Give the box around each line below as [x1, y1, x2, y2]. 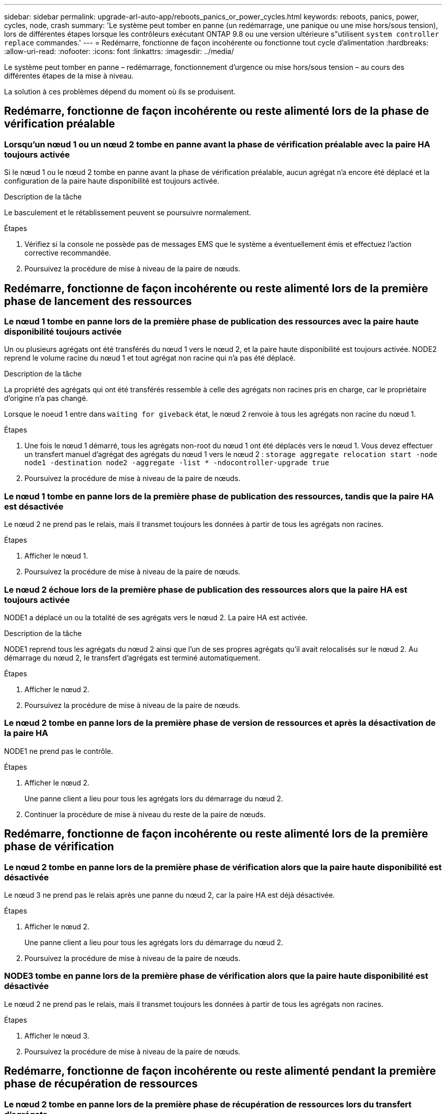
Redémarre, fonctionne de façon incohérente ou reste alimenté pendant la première [4, 1065, 436, 1078]
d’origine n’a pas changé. [4, 394, 88, 403]
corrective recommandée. [24, 248, 111, 258]
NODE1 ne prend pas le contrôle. [4, 746, 113, 755]
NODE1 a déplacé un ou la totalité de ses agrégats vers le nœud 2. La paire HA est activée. [4, 613, 308, 622]
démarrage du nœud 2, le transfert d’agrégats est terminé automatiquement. [4, 653, 261, 662]
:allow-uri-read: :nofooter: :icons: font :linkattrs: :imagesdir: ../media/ [4, 47, 234, 56]
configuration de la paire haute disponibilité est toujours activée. [4, 176, 219, 186]
